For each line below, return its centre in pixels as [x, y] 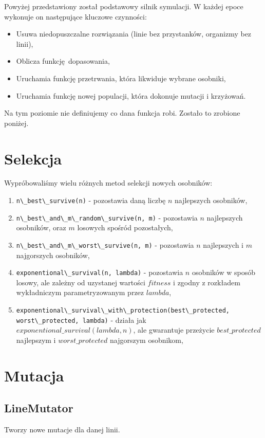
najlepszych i [223, 244]
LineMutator [39, 408]
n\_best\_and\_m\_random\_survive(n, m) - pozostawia [107, 217]
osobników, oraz [41, 227]
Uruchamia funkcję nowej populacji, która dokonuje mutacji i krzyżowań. [131, 95]
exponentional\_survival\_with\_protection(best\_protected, [123, 311]
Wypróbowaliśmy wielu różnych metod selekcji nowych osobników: [108, 183]
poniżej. [16, 123]
